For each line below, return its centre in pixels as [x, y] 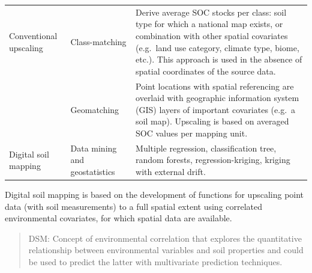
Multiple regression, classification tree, [206, 148]
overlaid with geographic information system [217, 98]
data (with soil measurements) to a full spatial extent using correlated [134, 206]
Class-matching [98, 41]
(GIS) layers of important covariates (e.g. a [216, 109]
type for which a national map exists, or [209, 24]
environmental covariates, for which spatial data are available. [118, 218]
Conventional [33, 35]
